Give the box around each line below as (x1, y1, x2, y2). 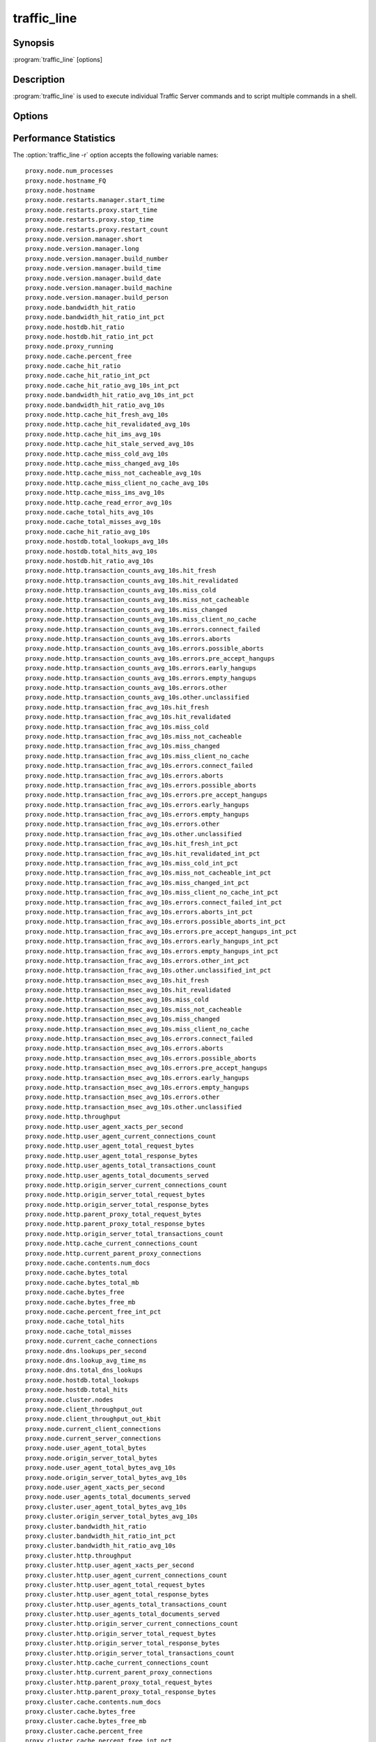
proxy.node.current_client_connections (25, 1425, 162, 1433)
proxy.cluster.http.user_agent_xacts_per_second (25, 1562, 194, 1569)
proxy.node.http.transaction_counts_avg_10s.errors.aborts (25, 635, 231, 643)
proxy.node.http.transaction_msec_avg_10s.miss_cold (25, 996, 209, 1003)
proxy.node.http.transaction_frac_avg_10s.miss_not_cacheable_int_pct (25, 869, 272, 877)
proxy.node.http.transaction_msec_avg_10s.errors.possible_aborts (25, 1054, 257, 1062)
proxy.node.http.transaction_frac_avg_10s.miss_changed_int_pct (25, 879, 250, 886)
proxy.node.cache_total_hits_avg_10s (25, 508, 155, 516)
